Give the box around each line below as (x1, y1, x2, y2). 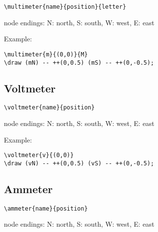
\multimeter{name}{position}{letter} (4, 3, 126, 10)
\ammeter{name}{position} (4, 205, 88, 212)
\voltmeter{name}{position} (4, 104, 95, 111)
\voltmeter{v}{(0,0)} (4, 152, 74, 159)
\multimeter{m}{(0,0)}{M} (4, 51, 88, 58)
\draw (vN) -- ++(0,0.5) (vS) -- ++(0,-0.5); (4, 160, 154, 167)
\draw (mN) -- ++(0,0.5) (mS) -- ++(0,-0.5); (4, 59, 154, 66)
